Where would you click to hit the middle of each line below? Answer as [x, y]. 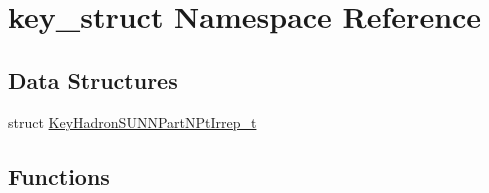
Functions [59, 175]
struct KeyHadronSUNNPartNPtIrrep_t [132, 121]
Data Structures [93, 79]
